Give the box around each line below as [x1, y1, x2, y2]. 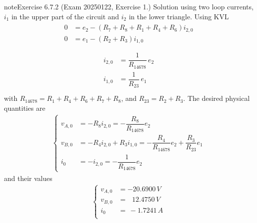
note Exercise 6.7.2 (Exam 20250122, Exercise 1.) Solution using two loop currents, [4, 1, 254, 11]
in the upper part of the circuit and [11, 11, 119, 21]
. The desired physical [183, 93, 250, 103]
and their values [4, 173, 52, 183]
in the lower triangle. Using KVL [129, 11, 229, 21]
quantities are [4, 102, 46, 113]
